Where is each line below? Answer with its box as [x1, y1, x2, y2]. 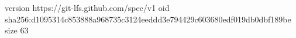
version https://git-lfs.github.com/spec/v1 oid [5, 2, 170, 13]
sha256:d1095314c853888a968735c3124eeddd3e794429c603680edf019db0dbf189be [5, 13, 291, 25]
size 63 [5, 24, 29, 36]
